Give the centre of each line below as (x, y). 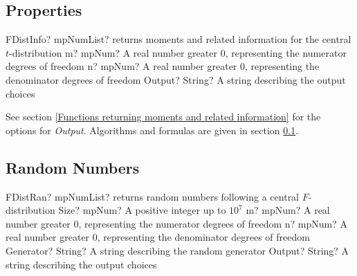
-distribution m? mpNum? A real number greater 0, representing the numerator (178, 52)
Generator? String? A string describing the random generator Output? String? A (177, 250)
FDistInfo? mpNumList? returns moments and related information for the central (178, 39)
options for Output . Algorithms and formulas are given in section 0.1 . (152, 130)
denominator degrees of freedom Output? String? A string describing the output (176, 79)
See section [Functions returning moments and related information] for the (163, 117)
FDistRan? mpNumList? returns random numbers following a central (153, 196)
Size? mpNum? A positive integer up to (142, 210)
